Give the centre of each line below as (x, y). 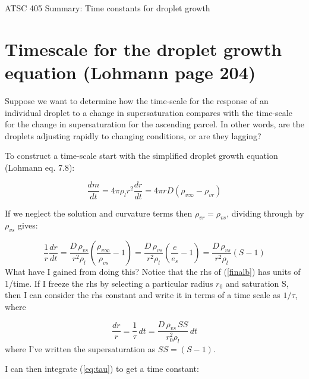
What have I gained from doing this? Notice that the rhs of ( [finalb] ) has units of (153, 272)
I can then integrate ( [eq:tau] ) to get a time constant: (102, 369)
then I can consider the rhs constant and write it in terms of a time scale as (143, 295)
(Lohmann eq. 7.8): (40, 167)
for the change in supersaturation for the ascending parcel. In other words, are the (154, 124)
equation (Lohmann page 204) (130, 72)
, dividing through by (265, 213)
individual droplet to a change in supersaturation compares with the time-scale (149, 112)
